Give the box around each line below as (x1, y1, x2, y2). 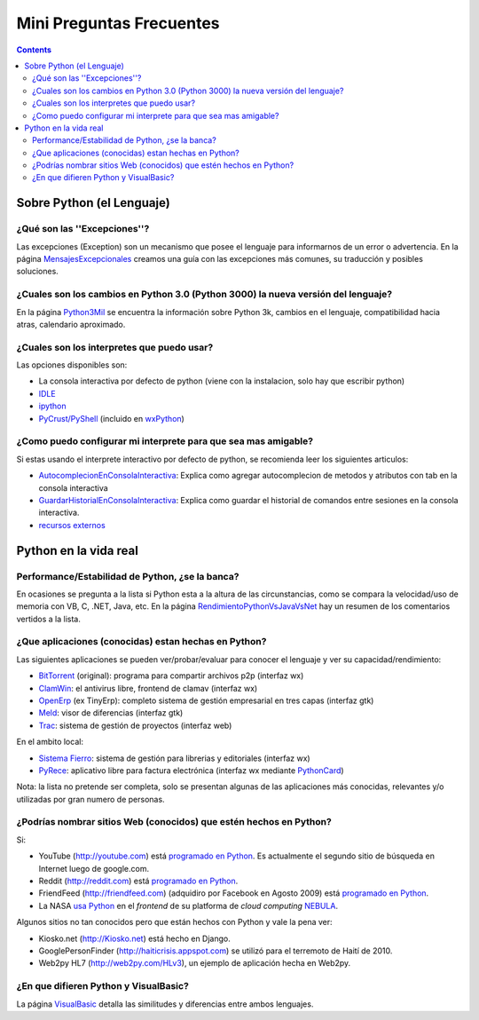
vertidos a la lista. (16, 613, 82, 624)
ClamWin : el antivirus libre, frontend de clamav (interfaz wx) (38, 683, 258, 693)
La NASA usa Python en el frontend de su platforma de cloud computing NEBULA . (38, 900, 339, 911)
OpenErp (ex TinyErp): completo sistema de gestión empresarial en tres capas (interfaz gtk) (38, 695, 374, 706)
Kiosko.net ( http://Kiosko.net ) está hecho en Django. (38, 933, 231, 944)
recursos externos (38, 519, 106, 530)
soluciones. (16, 266, 59, 277)
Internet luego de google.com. (38, 863, 150, 874)
